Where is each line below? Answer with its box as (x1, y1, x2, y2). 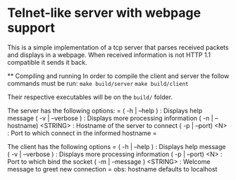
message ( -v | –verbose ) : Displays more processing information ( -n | (7, 114, 213, 122)
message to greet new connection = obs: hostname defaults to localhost (7, 165, 218, 173)
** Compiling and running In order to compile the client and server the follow (7, 72, 230, 80)
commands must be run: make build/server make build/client (7, 79, 189, 87)
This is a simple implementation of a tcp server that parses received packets (7, 43, 229, 51)
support (7, 20, 55, 36)
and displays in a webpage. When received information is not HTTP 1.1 (7, 51, 211, 59)
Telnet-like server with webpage (7, 5, 201, 21)
